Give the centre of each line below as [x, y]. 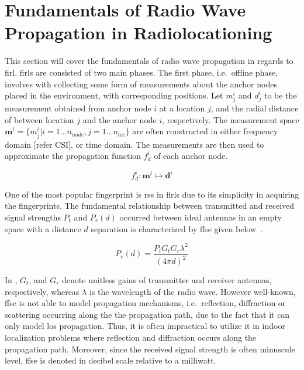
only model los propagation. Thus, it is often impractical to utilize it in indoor [145, 326]
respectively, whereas [42, 291]
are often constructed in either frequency [205, 131]
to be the [280, 95]
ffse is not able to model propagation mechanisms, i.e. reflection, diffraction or [145, 303]
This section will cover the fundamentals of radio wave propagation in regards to [149, 61]
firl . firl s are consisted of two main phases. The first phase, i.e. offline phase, [141, 72]
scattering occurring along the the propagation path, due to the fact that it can [147, 314]
